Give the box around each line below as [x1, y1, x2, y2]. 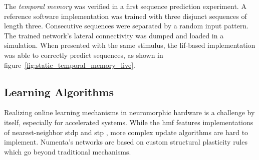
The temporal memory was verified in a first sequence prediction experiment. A [4, 1, 246, 11]
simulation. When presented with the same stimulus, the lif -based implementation [4, 40, 255, 50]
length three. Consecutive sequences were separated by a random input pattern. [4, 20, 249, 31]
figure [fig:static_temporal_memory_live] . [4, 59, 135, 70]
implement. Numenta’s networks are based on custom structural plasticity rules [4, 137, 248, 147]
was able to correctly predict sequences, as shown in [4, 49, 163, 60]
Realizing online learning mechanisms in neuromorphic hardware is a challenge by [4, 107, 255, 118]
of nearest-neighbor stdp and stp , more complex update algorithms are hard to [4, 127, 248, 137]
